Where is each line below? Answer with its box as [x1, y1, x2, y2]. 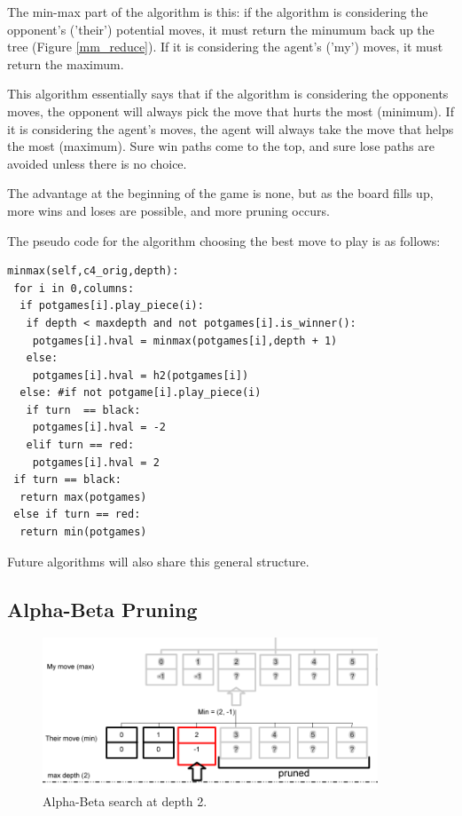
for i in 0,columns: [13, 281, 135, 295]
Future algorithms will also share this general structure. [7, 551, 309, 570]
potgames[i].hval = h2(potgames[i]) [32, 368, 249, 382]
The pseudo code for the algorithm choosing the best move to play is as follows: [7, 231, 441, 250]
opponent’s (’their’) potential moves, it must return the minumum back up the [7, 20, 435, 38]
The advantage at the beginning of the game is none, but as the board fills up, [7, 184, 434, 202]
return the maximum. [7, 54, 124, 73]
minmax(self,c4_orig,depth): [7, 265, 179, 278]
